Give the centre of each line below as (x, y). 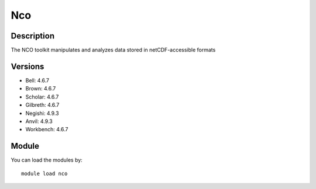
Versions (28, 66)
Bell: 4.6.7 (37, 80)
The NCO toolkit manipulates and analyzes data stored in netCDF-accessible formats (113, 50)
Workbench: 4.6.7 (47, 129)
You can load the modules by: (47, 160)
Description (33, 36)
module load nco (44, 173)
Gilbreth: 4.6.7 (42, 105)
